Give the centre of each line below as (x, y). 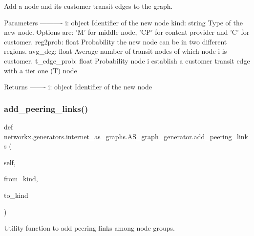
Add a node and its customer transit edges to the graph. (88, 6)
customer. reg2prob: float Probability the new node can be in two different (116, 41)
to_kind (16, 195)
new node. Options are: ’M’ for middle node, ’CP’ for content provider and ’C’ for (127, 32)
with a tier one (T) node (41, 70)
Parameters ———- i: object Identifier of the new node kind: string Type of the (123, 22)
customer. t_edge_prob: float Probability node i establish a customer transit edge (127, 60)
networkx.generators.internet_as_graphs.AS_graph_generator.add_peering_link (126, 136)
